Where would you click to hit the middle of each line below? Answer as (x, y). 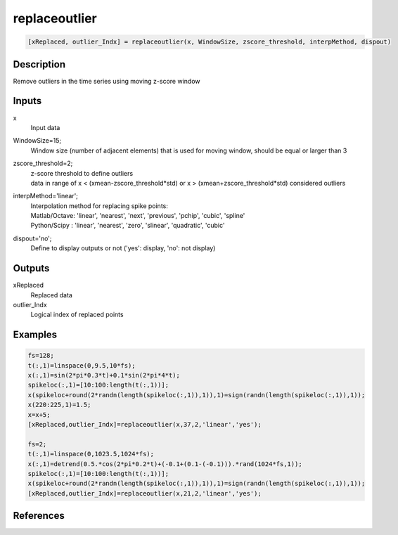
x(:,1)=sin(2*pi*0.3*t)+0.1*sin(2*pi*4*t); (104, 375)
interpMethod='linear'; (46, 196)
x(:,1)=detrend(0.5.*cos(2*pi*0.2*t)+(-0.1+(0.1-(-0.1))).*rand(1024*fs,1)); (165, 464)
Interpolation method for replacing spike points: (99, 206)
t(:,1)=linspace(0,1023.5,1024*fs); (91, 454)
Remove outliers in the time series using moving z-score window (107, 81)
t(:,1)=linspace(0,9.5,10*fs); (82, 365)
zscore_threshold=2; (43, 163)
